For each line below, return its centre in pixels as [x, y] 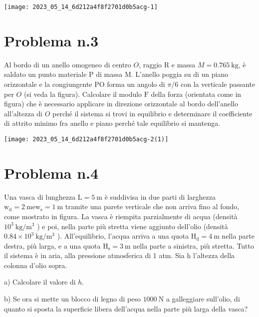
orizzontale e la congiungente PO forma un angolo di [85, 84]
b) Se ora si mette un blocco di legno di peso [72, 299]
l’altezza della [214, 255]
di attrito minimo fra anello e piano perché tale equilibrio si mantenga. [112, 123]
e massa [183, 64]
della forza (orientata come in [196, 94]
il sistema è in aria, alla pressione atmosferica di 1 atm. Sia [94, 255]
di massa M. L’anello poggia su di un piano [162, 74]
